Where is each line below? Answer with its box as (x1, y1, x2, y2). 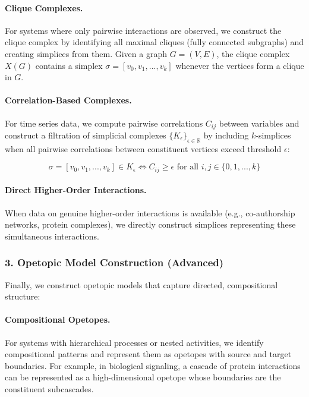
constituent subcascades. (5, 383, 94, 395)
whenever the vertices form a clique (175, 59, 304, 71)
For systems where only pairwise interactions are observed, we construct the (5, 24, 282, 36)
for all (176, 163, 198, 172)
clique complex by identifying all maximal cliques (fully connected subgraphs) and (5, 36, 304, 48)
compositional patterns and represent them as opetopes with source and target (5, 348, 292, 360)
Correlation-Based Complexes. (5, 94, 132, 106)
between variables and (219, 116, 299, 129)
